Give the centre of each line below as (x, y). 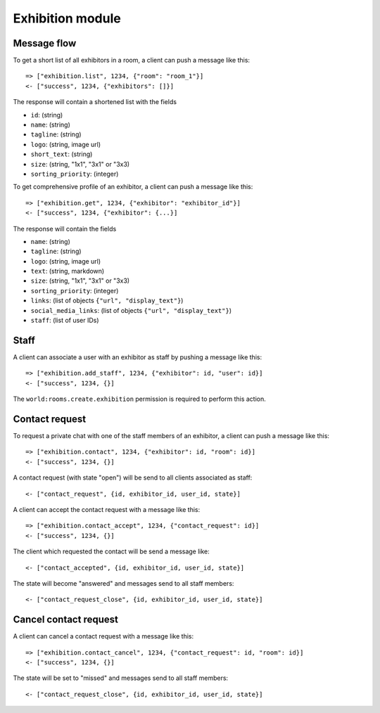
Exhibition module (67, 18)
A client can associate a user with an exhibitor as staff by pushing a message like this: (138, 357)
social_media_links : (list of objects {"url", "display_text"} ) (131, 310)
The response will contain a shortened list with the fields (95, 102)
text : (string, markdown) (68, 271)
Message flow (45, 43)
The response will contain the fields (65, 229)
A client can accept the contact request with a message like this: (107, 509)
